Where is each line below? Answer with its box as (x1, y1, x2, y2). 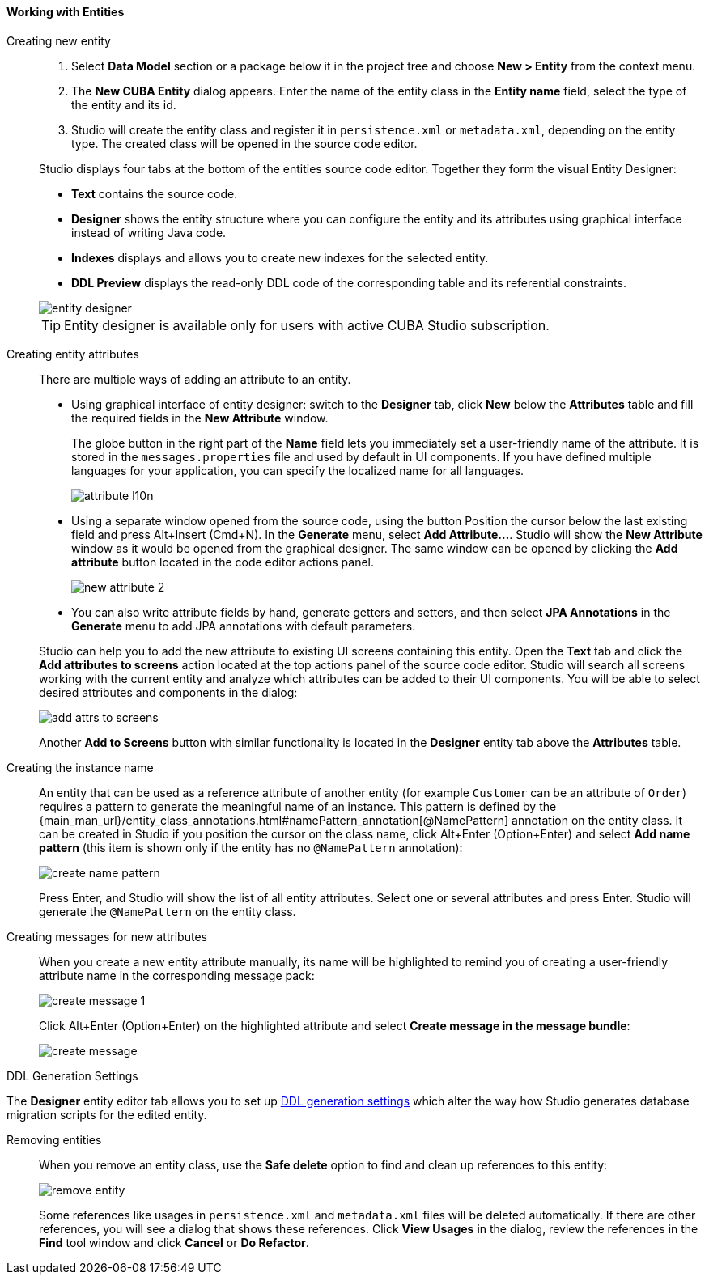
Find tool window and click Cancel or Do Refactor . (39, 1235, 309, 1249)
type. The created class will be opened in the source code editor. (71, 136, 418, 151)
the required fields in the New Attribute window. (71, 410, 329, 425)
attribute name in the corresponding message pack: (39, 968, 315, 982)
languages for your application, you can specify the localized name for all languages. (71, 463, 524, 477)
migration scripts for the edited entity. (6, 1107, 207, 1122)
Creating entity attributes (6, 346, 139, 361)
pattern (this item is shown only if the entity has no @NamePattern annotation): (39, 840, 463, 855)
